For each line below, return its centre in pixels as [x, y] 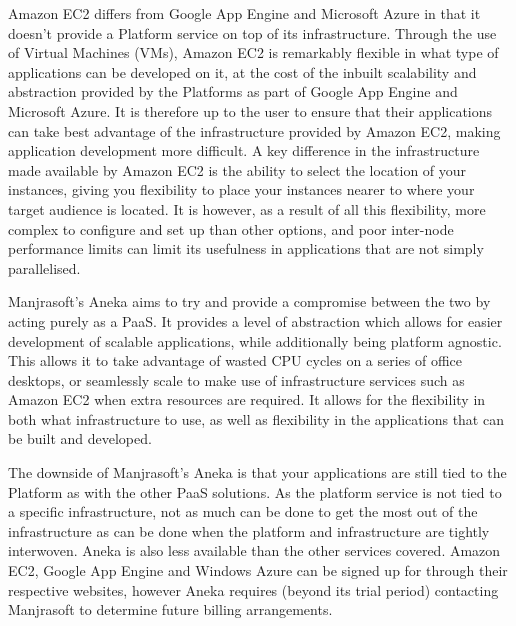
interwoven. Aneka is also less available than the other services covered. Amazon [254, 550]
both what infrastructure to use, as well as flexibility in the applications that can [256, 418]
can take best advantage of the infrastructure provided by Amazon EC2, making [254, 130]
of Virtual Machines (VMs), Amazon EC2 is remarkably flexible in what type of [253, 52]
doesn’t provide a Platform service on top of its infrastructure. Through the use [252, 32]
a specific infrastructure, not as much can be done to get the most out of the [243, 511]
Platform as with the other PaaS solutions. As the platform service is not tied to [255, 491]
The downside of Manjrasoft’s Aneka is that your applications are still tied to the [257, 472]
